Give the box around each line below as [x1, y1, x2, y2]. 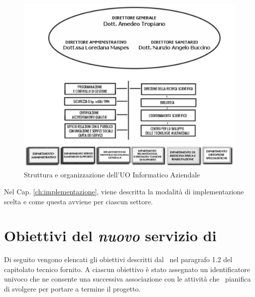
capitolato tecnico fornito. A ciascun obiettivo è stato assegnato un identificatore [4, 264, 250, 274]
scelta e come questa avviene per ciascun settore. [4, 196, 153, 206]
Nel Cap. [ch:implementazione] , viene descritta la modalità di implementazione [4, 186, 244, 196]
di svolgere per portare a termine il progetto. [4, 284, 141, 294]
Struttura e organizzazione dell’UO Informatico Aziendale [24, 169, 200, 180]
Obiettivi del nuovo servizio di [4, 225, 217, 246]
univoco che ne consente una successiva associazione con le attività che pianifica [4, 274, 251, 284]
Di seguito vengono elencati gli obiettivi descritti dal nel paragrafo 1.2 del [4, 254, 233, 265]
